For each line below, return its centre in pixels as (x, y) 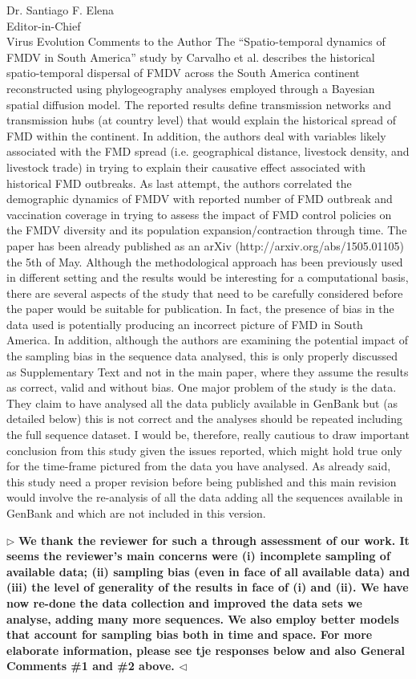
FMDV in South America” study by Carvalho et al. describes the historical (191, 57)
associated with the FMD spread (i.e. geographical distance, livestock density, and (208, 151)
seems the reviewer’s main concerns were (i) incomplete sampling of (198, 556)
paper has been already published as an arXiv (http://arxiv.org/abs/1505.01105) (206, 245)
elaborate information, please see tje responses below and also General (206, 650)
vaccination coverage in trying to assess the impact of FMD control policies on (199, 214)
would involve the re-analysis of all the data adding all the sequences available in (205, 497)
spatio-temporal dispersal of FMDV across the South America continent (183, 73)
